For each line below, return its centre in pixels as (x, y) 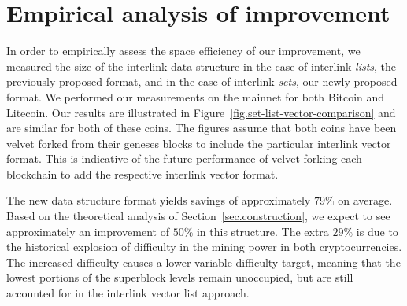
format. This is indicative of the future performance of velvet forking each (184, 159)
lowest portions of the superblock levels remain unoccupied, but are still (180, 277)
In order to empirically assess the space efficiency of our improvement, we (183, 51)
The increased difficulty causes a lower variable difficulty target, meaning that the (203, 262)
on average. (365, 200)
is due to (377, 231)
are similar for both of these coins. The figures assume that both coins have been (202, 128)
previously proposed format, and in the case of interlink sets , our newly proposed (202, 81)
